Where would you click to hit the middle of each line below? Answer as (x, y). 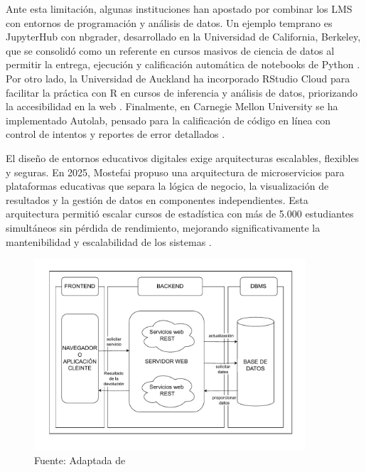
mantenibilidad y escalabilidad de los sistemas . (109, 241)
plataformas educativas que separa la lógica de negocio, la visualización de (167, 186)
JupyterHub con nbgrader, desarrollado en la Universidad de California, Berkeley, (183, 37)
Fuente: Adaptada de (80, 460)
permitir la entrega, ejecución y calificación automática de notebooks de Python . (183, 64)
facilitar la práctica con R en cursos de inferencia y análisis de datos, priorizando (182, 92)
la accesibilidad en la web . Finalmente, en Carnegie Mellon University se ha (172, 106)
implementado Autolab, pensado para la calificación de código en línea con (168, 120)
